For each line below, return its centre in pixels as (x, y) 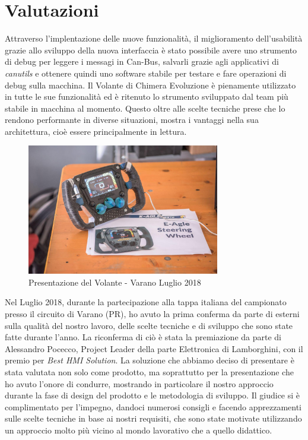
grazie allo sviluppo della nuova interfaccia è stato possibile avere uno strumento (151, 50)
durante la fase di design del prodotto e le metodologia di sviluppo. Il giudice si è (153, 395)
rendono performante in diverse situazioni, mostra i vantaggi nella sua (132, 120)
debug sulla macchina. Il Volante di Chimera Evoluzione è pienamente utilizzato (150, 85)
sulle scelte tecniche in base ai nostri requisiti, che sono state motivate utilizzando (153, 418)
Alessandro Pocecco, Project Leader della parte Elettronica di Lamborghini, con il (154, 348)
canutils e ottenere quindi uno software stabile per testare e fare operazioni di (146, 73)
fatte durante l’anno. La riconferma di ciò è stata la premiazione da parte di (143, 337)
